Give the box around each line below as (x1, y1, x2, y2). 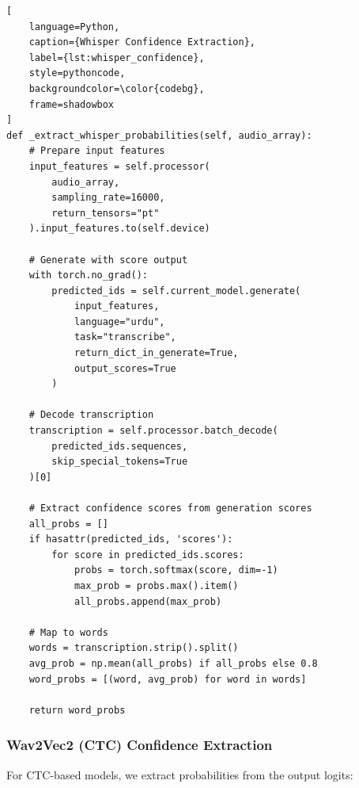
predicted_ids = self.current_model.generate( (51, 285, 301, 296)
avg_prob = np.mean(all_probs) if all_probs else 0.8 (28, 657, 318, 669)
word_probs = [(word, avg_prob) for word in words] (28, 673, 307, 685)
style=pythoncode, (28, 67, 126, 79)
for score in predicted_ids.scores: (51, 549, 244, 560)
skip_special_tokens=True (51, 456, 188, 468)
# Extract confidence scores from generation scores (28, 503, 312, 514)
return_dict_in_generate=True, (74, 347, 239, 359)
